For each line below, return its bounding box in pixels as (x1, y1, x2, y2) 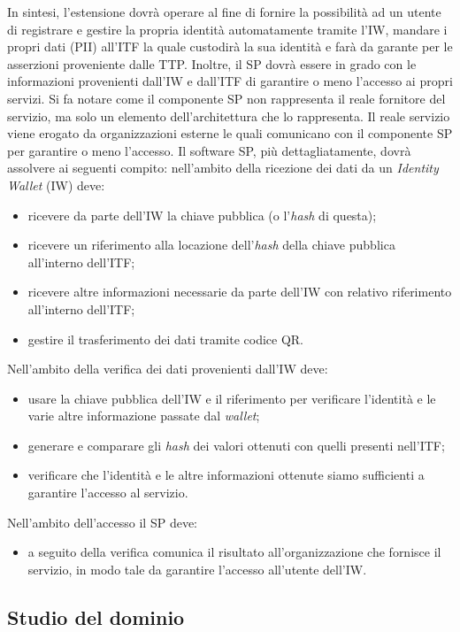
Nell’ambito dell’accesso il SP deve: (7, 513, 197, 531)
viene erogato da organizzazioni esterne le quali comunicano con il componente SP (7, 124, 453, 143)
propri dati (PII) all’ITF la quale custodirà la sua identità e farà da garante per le (7, 37, 453, 56)
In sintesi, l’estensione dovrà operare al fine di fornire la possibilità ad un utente (7, 3, 441, 20)
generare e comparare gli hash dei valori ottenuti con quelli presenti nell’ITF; (27, 435, 445, 454)
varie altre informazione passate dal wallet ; (27, 406, 260, 425)
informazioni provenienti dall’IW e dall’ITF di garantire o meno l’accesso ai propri (7, 72, 453, 90)
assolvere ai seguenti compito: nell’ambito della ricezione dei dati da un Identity (7, 158, 439, 177)
